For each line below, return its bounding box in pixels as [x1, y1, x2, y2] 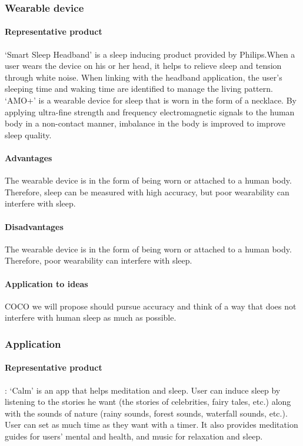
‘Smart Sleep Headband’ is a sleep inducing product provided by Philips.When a [5, 48, 295, 60]
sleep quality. [5, 128, 52, 141]
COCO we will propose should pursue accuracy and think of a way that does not [5, 299, 297, 312]
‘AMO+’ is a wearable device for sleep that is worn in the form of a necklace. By [5, 94, 297, 106]
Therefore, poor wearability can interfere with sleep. [5, 254, 192, 267]
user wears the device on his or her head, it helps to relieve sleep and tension [5, 59, 282, 72]
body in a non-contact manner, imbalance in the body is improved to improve [5, 117, 285, 129]
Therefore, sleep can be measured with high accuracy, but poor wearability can [5, 185, 289, 198]
